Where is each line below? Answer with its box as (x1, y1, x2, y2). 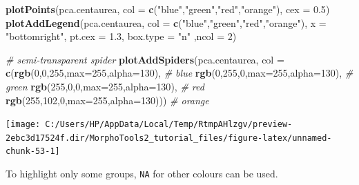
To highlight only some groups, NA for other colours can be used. (6, 166, 278, 181)
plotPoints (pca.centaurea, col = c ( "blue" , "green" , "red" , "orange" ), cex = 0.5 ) (6, 2, 330, 16)
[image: (6, 119, 41, 130)
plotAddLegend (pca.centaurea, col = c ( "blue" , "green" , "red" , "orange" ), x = (6, 15, 327, 30)
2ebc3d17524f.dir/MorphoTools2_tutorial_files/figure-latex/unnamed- (6, 133, 332, 143)
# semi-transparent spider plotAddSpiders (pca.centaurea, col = (6, 52, 284, 66)
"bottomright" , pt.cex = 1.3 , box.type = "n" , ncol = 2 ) (6, 29, 237, 43)
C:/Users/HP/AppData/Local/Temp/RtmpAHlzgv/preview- (45, 119, 293, 130)
